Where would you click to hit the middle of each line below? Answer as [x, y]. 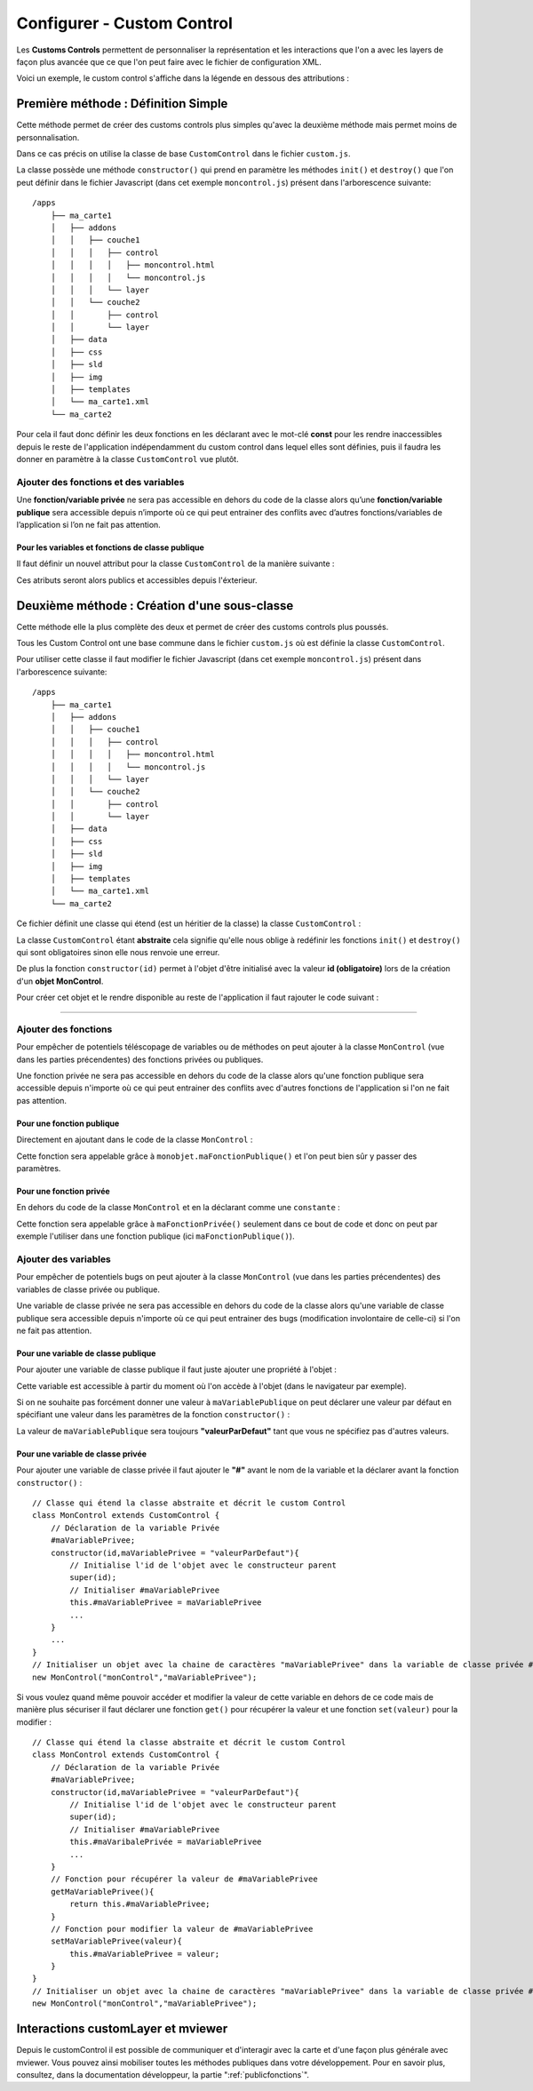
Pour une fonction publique [68, 1123]
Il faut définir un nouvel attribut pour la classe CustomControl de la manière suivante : [175, 563]
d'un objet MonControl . [60, 981]
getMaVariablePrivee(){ [102, 1891]
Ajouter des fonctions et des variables [100, 482]
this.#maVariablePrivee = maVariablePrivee [166, 1603]
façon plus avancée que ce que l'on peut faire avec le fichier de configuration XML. [169, 61]
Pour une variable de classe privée [81, 1454]
